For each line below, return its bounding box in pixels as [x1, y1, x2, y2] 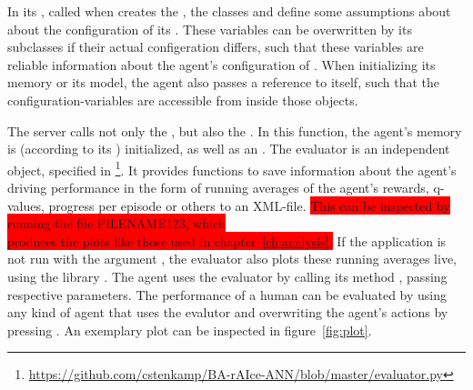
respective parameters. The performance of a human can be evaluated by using [7, 285, 448, 304]
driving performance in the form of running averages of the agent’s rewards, [7, 178, 429, 196]
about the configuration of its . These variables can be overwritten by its [7, 19, 412, 38]
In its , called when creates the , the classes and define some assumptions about [7, 2, 451, 20]
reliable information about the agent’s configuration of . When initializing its [7, 55, 436, 74]
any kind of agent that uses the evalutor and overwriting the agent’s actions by [7, 303, 448, 322]
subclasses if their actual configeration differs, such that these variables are [7, 37, 424, 56]
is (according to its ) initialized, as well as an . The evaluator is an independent [7, 139, 450, 158]
